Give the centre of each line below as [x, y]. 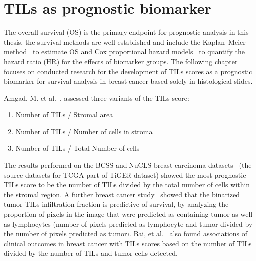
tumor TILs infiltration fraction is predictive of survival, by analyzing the [116, 204]
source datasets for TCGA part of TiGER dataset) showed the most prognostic [125, 174]
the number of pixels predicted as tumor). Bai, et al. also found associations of [126, 233]
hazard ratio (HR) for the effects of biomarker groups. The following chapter [121, 61]
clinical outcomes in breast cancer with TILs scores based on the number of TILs [128, 243]
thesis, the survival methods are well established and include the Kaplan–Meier [125, 42]
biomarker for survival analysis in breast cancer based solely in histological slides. [128, 81]
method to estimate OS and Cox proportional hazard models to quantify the [124, 52]
